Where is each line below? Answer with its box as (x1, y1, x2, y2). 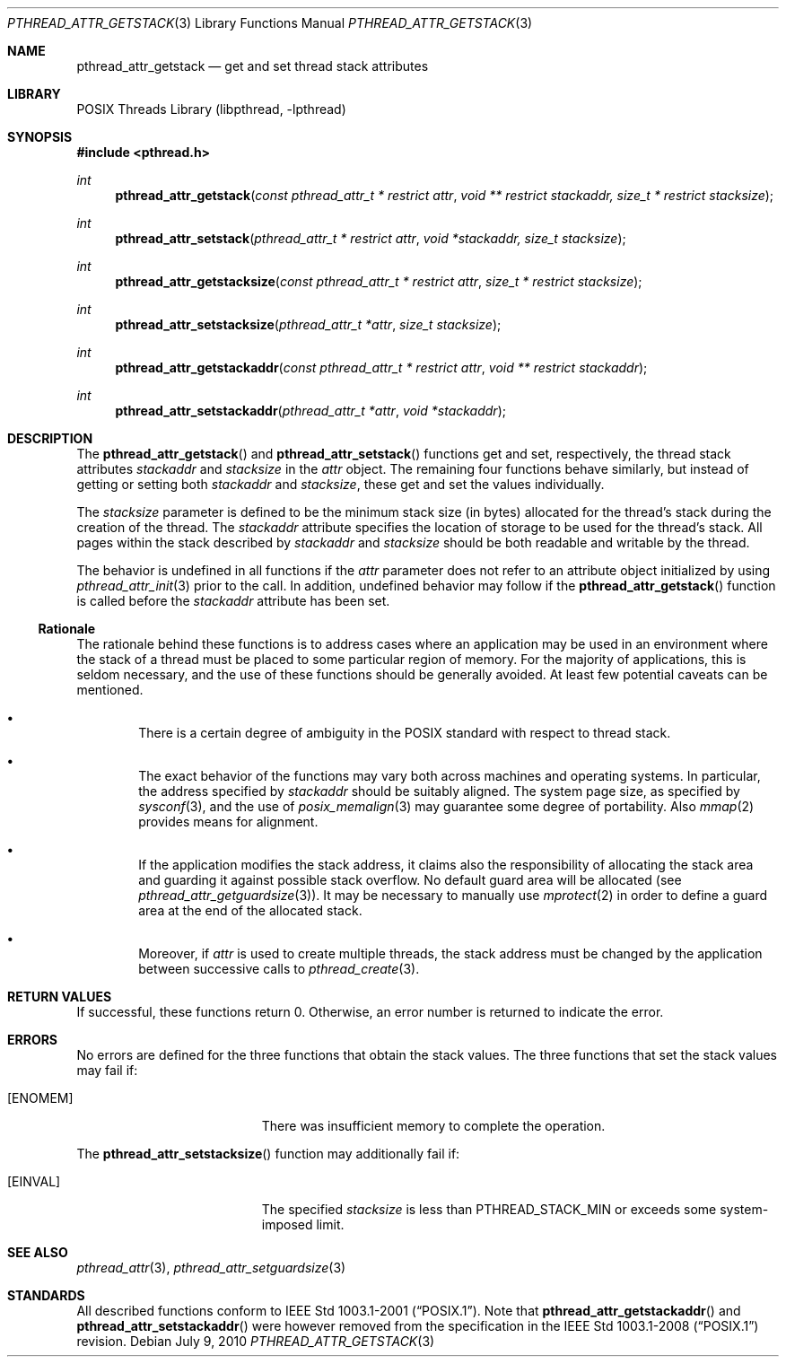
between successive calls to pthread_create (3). (138, 961, 420, 976)
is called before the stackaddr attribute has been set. (76, 593, 390, 608)
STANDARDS (7, 1288, 85, 1303)
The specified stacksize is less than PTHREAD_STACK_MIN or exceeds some (261, 1202, 717, 1217)
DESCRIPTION (7, 431, 93, 446)
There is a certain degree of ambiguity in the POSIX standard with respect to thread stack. (138, 725, 671, 740)
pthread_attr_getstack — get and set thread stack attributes (76, 58, 429, 74)
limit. (316, 1217, 345, 1232)
